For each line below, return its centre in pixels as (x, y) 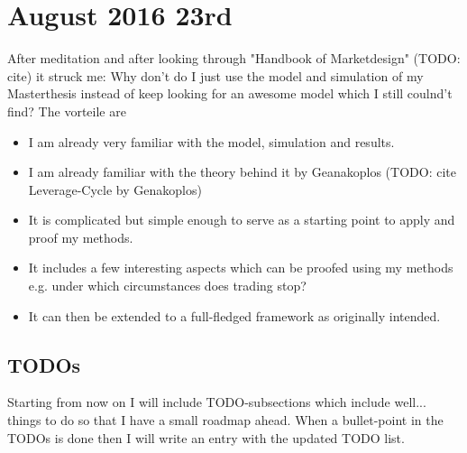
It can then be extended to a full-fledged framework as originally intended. (234, 315)
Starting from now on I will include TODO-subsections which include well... (217, 402)
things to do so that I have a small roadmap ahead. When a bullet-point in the (225, 420)
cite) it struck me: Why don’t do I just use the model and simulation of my (215, 75)
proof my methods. (81, 237)
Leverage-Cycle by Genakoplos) (115, 189)
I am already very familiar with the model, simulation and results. (211, 141)
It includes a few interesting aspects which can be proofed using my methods (241, 268)
